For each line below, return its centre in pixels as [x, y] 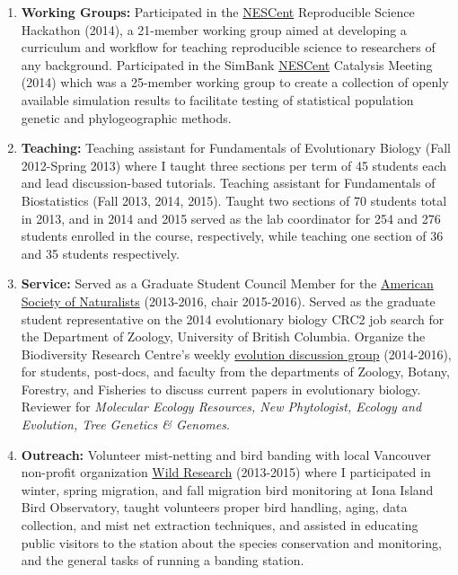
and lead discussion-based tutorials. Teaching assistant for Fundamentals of [228, 183]
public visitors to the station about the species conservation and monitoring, [231, 542]
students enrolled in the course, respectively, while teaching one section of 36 [232, 236]
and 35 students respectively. [100, 253]
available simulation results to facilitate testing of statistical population [217, 99]
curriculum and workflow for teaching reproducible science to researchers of [228, 47]
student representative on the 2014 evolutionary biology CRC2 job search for [233, 318]
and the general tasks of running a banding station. [163, 560]
